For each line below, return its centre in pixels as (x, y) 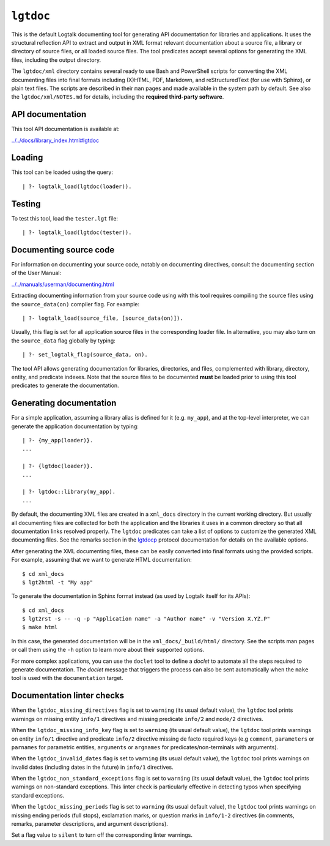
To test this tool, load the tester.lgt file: (65, 218)
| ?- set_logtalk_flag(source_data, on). (85, 355)
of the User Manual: (36, 273)
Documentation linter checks (68, 696)
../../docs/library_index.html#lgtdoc (55, 140)
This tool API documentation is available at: (66, 129)
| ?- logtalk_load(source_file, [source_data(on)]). (103, 318)
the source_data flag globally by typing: (63, 341)
